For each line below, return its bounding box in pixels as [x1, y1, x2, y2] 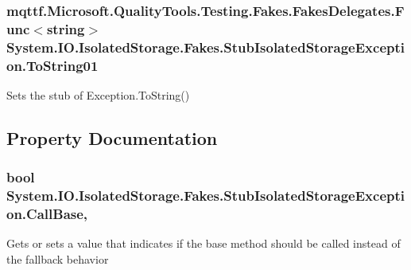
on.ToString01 [6, 55, 99, 75]
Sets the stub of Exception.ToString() [6, 86, 190, 103]
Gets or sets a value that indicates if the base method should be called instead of [6, 235, 401, 252]
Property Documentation [6, 125, 218, 150]
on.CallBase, [6, 204, 88, 224]
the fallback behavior [6, 251, 109, 268]
